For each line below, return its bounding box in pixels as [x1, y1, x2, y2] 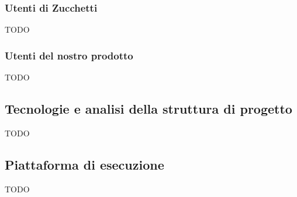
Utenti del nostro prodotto [5, 48, 133, 62]
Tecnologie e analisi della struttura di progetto [5, 100, 292, 118]
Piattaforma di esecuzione [5, 155, 164, 173]
